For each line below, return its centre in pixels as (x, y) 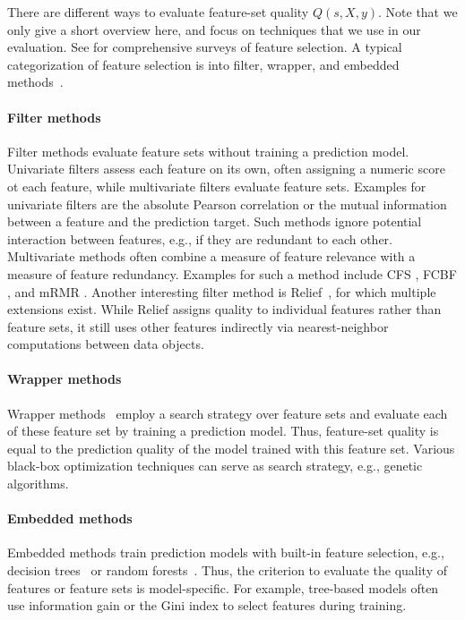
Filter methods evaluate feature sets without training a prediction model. (208, 151)
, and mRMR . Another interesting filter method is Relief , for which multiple (222, 291)
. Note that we (418, 12)
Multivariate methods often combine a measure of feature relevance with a (211, 256)
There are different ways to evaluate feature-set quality (158, 12)
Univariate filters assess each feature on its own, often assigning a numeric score (226, 169)
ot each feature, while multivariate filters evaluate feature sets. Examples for (217, 186)
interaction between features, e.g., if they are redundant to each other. (200, 238)
